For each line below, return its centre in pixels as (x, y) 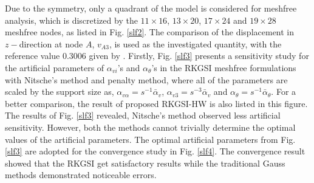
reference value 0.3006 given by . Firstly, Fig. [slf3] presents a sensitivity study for (157, 56)
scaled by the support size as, (60, 91)
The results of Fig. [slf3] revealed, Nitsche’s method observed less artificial (143, 115)
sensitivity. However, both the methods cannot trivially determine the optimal (150, 127)
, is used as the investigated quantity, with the (195, 43)
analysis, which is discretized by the (71, 20)
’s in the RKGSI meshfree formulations (224, 67)
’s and (129, 67)
